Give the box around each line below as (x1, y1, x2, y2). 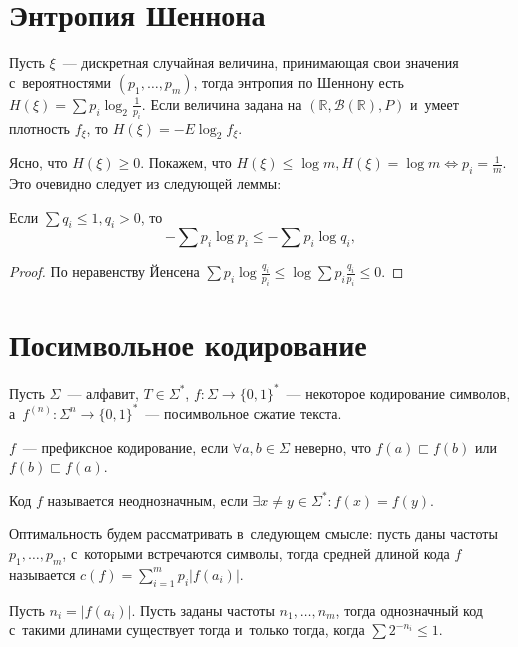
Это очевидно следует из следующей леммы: (9, 173, 282, 194)
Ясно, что (9, 152, 68, 173)
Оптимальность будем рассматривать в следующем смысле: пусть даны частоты (9, 523, 498, 544)
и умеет (410, 93, 459, 114)
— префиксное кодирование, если (22, 436, 229, 457)
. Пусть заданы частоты (131, 599, 275, 620)
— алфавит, (67, 382, 139, 403)
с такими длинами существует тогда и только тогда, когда (9, 619, 365, 640)
